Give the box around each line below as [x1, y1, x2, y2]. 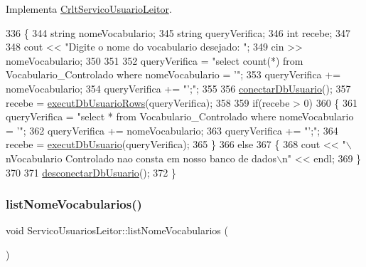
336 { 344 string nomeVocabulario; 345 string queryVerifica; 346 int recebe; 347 [6, 25, 351, 40]
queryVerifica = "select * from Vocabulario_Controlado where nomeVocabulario [6, 109, 354, 124]
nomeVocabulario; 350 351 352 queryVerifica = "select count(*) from [6, 53, 303, 68]
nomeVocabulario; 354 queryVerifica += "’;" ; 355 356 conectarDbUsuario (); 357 [6, 80, 351, 95]
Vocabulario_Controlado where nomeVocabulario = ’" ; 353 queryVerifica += [6, 67, 341, 82]
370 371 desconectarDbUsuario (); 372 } [6, 164, 176, 179]
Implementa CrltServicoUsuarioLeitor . [6, 1, 172, 16]
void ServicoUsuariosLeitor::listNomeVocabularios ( [6, 223, 228, 238]
